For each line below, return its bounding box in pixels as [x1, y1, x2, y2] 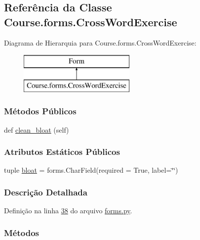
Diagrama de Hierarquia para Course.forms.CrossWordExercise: [4, 37, 197, 48]
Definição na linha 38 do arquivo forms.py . [4, 205, 132, 216]
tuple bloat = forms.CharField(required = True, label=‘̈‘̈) [4, 165, 178, 175]
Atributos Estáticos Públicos [4, 145, 120, 158]
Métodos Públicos [4, 105, 77, 117]
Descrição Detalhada [4, 186, 87, 198]
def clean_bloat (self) [4, 124, 69, 135]
